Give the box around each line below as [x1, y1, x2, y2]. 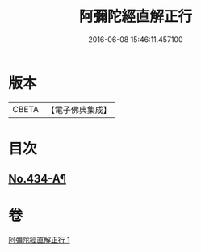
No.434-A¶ [8, 172, 67, 186]
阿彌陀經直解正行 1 [8, 235, 70, 245]
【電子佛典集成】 [46, 104, 111, 115]
